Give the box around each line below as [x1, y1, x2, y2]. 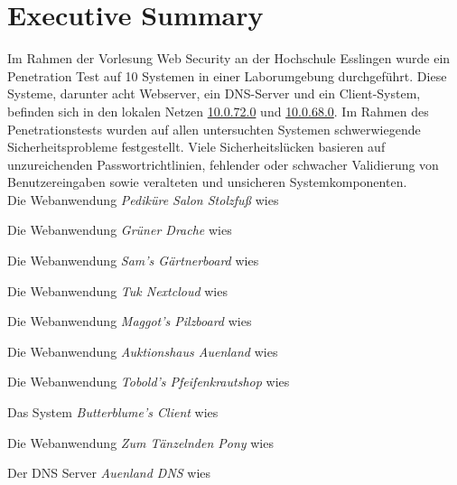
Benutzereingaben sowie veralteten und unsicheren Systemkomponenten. [7, 173, 407, 191]
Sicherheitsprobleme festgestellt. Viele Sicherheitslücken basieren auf [7, 137, 386, 156]
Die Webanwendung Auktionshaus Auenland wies [7, 341, 278, 360]
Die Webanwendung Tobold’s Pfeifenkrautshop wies [7, 372, 290, 391]
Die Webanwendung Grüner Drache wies [7, 220, 232, 239]
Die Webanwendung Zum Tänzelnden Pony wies [7, 433, 274, 452]
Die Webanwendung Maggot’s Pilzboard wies [7, 312, 252, 331]
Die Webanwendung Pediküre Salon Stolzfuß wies [7, 190, 279, 209]
